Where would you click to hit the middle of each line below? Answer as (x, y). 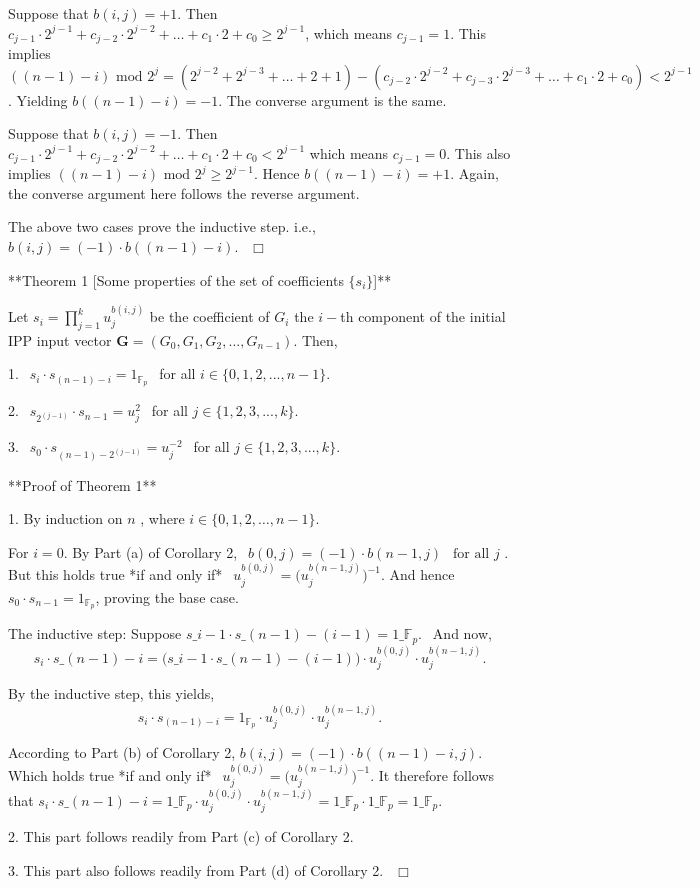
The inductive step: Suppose (95, 633)
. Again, (474, 173)
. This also (478, 152)
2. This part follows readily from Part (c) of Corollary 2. (181, 836)
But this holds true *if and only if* (115, 574)
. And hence (417, 574)
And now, (462, 633)
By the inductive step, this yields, (111, 693)
